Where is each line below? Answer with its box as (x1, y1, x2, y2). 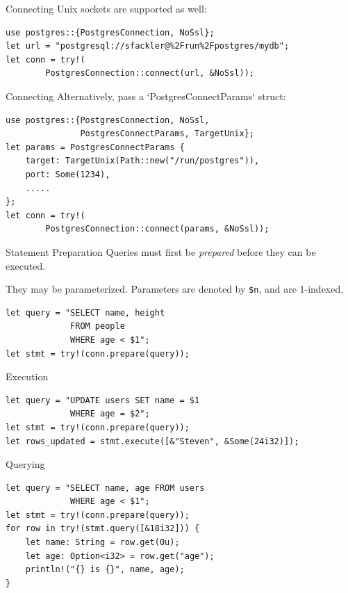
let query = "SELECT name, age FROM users (6, 482, 205, 493)
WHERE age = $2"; (70, 409, 150, 419)
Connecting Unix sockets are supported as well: (6, 1, 207, 15)
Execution (6, 369, 49, 384)
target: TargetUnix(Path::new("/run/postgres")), (25, 156, 260, 166)
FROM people (70, 321, 125, 332)
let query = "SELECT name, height (6, 307, 165, 318)
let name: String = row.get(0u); (25, 537, 180, 548)
